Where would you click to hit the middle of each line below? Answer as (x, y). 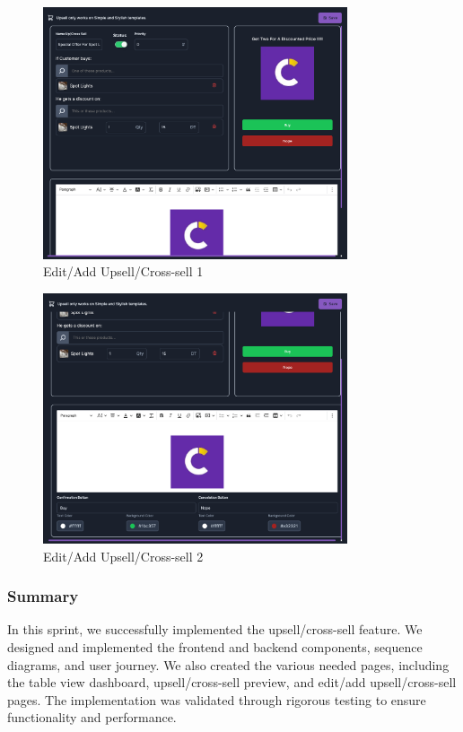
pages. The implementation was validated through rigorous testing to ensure (217, 699)
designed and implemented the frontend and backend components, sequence (215, 646)
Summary (43, 596)
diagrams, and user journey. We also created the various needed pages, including (228, 664)
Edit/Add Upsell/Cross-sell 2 (123, 556)
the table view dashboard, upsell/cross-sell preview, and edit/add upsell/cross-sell (232, 682)
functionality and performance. (92, 717)
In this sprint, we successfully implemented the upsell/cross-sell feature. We (215, 629)
